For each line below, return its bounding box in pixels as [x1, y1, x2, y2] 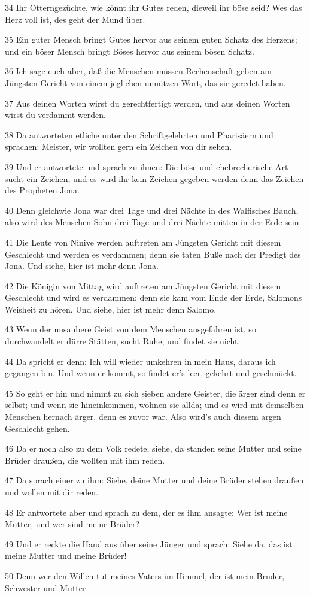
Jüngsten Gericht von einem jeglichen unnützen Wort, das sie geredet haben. [5, 76, 286, 89]
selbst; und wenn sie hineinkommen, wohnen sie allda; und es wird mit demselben [5, 398, 304, 411]
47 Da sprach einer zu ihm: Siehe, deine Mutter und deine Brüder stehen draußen [5, 474, 304, 486]
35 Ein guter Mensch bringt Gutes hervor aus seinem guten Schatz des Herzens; [5, 33, 297, 46]
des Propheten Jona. [5, 184, 80, 196]
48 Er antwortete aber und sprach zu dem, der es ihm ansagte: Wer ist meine [5, 506, 288, 518]
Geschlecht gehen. [5, 422, 70, 434]
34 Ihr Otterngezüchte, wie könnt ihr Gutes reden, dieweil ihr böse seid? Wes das [5, 1, 302, 13]
